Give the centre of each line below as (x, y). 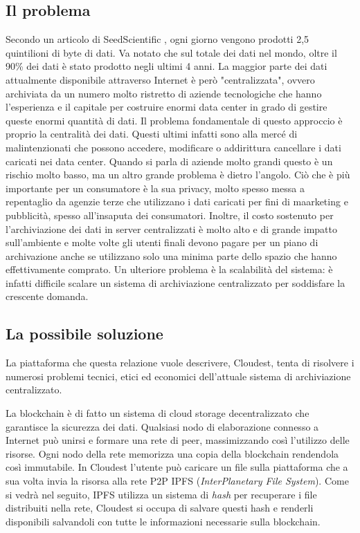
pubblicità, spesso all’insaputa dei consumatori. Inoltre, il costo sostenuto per (170, 215)
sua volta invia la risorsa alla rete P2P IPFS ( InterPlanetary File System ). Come (177, 481)
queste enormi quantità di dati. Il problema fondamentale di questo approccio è (174, 120)
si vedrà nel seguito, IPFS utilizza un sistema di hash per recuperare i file (161, 494)
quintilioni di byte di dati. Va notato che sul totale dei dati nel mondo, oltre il (171, 52)
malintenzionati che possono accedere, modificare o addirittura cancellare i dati (173, 147)
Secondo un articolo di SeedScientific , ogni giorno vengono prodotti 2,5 (157, 39)
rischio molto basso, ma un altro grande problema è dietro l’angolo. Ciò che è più (178, 175)
